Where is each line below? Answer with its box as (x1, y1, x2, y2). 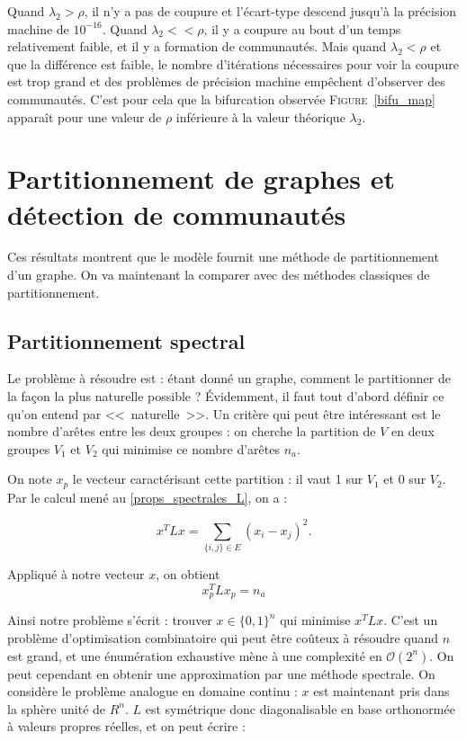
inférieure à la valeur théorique (175, 107, 345, 126)
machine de (7, 19, 69, 38)
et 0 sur (383, 469, 426, 488)
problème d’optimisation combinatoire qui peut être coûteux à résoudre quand (7, 629, 439, 647)
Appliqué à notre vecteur (7, 565, 145, 584)
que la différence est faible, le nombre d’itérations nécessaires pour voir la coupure (7, 54, 459, 73)
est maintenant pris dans (313, 682, 450, 701)
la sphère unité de (7, 699, 106, 718)
